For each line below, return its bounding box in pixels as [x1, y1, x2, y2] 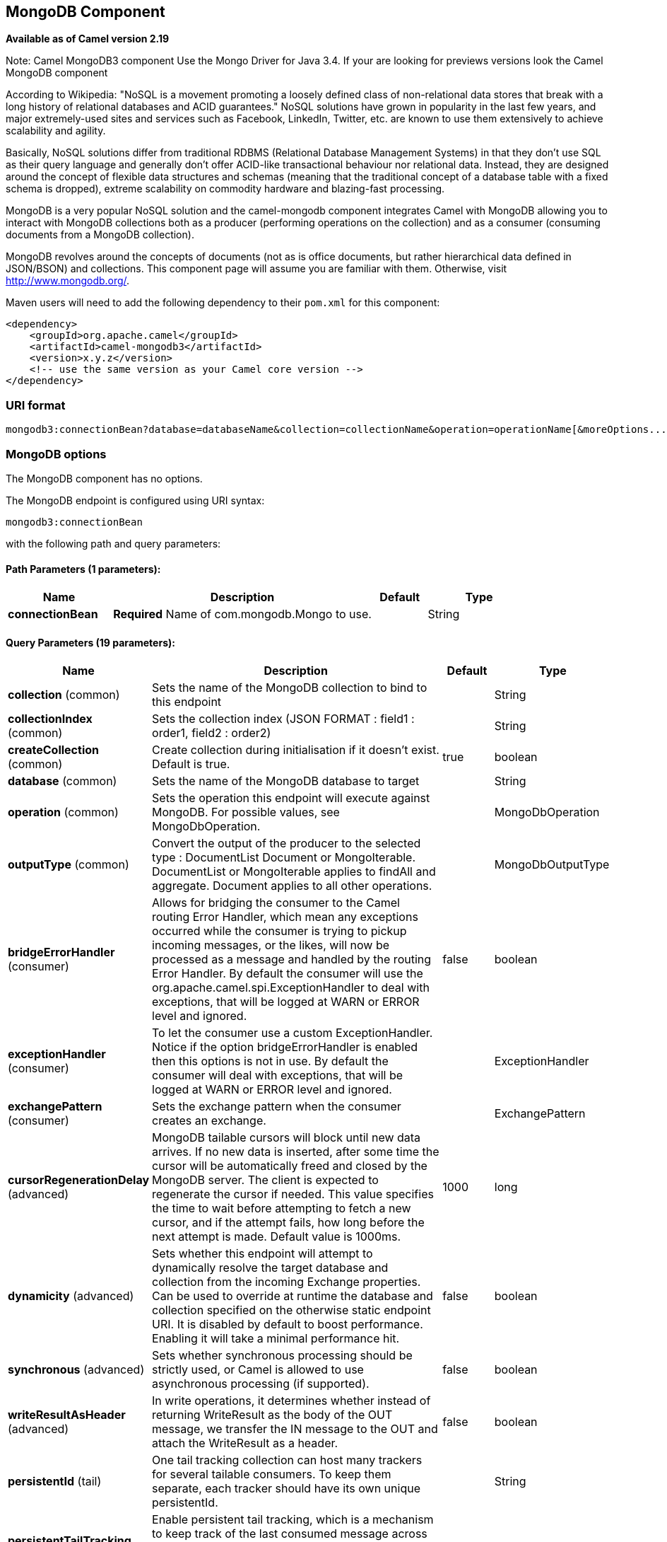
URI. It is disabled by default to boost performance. [152, 1317, 423, 1332]
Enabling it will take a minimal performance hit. [152, 1331, 400, 1346]
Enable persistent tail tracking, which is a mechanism [152, 1512, 434, 1527]
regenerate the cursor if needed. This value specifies [152, 1187, 434, 1202]
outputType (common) [8, 857, 129, 872]
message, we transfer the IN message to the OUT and [152, 1422, 438, 1437]
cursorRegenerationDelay [8, 1173, 150, 1188]
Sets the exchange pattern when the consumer [152, 1099, 401, 1114]
